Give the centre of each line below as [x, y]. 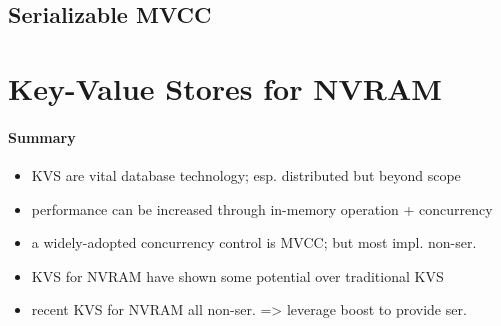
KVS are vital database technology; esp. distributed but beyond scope [246, 174]
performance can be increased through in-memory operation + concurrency [262, 208]
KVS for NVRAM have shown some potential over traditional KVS [237, 275]
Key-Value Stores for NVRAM [225, 87]
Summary [42, 136]
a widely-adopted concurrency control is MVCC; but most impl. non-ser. [254, 242]
